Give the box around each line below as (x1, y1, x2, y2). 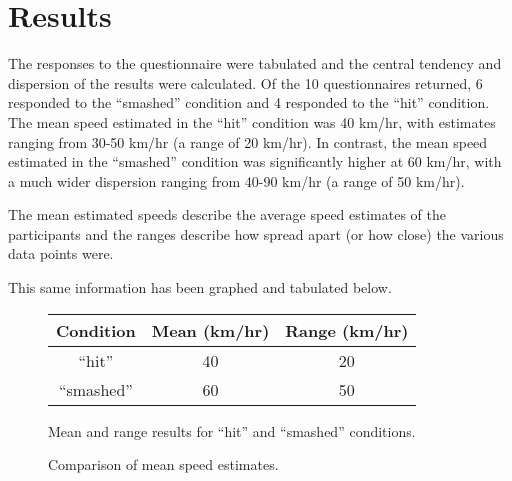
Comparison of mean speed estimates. (48, 454, 279, 475)
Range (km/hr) (285, 318, 409, 342)
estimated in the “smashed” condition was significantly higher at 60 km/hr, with (8, 151, 502, 172)
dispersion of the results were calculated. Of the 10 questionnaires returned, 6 (8, 72, 483, 93)
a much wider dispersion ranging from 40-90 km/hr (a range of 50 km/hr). (8, 170, 465, 191)
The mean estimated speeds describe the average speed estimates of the (8, 204, 447, 225)
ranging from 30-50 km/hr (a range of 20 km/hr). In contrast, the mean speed (8, 131, 488, 152)
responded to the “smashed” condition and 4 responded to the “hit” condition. (8, 92, 490, 113)
